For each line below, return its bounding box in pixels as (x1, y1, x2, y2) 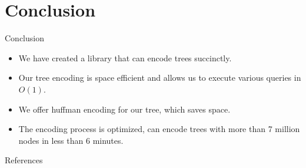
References (5, 154, 43, 166)
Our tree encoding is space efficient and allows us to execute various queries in (18, 71, 301, 84)
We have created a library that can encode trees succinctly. (18, 51, 232, 64)
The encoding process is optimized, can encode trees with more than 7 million (18, 123, 300, 135)
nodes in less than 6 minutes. (18, 134, 124, 146)
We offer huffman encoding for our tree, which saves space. (18, 103, 231, 115)
